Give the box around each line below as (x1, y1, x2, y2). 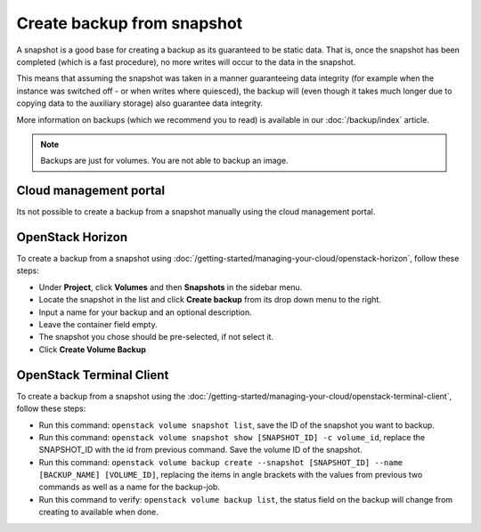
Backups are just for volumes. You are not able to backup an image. (40, 156, 289, 166)
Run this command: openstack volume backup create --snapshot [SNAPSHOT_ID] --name (38, 456, 404, 467)
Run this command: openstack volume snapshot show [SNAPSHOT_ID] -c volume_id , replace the (38, 431, 426, 442)
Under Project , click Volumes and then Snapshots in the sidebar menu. (38, 281, 303, 293)
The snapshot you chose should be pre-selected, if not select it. (38, 332, 274, 343)
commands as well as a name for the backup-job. (38, 481, 220, 493)
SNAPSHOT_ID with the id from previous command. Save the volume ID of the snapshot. (38, 445, 363, 455)
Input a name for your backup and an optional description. (38, 307, 253, 318)
